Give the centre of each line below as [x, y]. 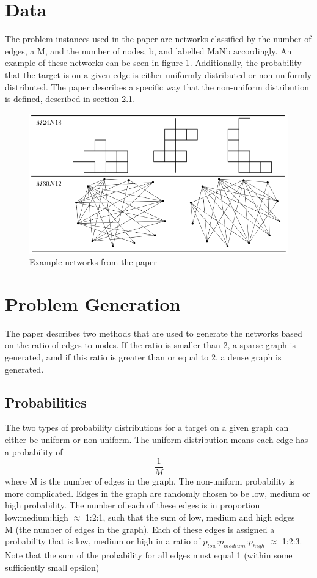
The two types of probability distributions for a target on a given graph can [147, 427]
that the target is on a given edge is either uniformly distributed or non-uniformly [158, 74]
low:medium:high [37, 517]
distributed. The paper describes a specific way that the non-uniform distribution [157, 86]
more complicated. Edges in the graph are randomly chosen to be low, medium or [158, 493]
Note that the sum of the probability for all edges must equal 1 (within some [149, 555]
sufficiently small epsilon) [52, 567]
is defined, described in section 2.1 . [70, 99]
